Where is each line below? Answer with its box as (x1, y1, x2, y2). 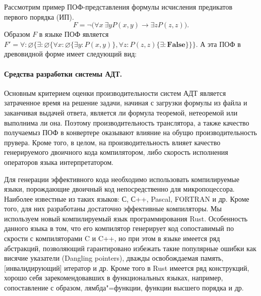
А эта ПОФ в (200, 38, 241, 49)
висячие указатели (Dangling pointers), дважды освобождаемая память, (4, 253, 224, 263)
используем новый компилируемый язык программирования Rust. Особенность (4, 213, 248, 223)
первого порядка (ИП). (4, 11, 74, 22)
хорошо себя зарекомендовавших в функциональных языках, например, (4, 272, 223, 283)
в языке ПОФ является (39, 29, 109, 39)
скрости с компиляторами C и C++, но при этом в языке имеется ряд (4, 233, 220, 244)
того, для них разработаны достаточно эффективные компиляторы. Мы (4, 203, 222, 214)
